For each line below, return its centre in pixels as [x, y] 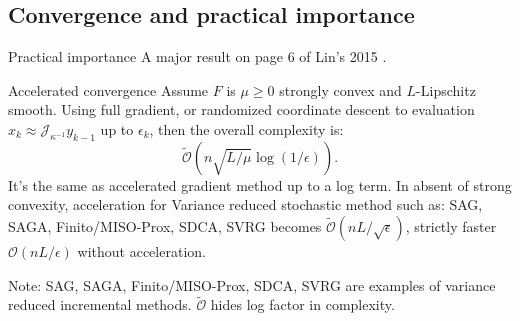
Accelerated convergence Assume [108, 89]
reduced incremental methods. [100, 304]
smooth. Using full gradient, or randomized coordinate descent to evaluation [241, 109]
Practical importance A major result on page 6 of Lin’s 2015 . [197, 56]
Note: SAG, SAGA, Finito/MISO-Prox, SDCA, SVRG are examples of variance [252, 284]
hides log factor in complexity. [302, 304]
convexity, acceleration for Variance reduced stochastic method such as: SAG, [245, 204]
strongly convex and [340, 89]
